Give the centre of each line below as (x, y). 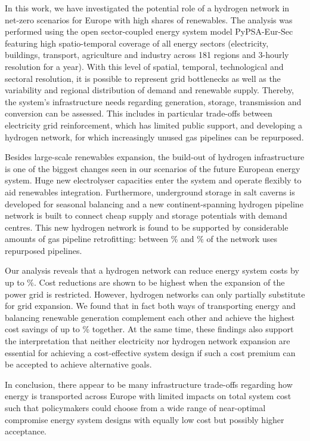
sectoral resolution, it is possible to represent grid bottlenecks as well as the (143, 78)
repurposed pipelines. (44, 250)
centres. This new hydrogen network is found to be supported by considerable (147, 227)
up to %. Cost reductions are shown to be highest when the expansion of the (145, 282)
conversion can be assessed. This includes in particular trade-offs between (139, 113)
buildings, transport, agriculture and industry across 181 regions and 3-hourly (147, 55)
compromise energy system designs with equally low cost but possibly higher (145, 419)
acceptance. (26, 431)
